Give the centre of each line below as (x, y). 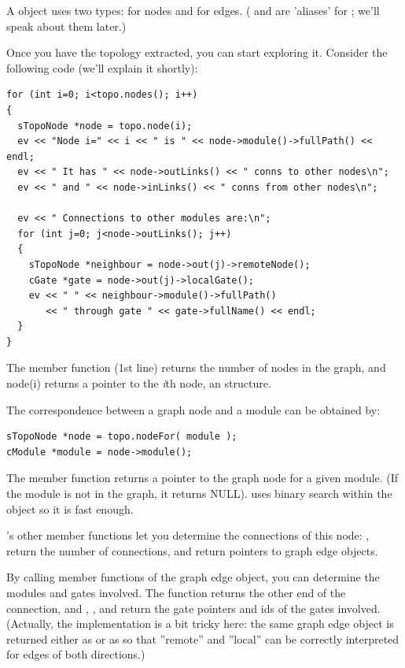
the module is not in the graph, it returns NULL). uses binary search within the (199, 494)
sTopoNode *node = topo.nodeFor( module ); (122, 437)
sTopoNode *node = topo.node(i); (105, 126)
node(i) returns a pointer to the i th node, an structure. (139, 383)
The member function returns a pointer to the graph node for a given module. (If (202, 478)
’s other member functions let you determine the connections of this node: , (188, 535)
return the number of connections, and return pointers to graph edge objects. (192, 550)
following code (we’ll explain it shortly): (102, 67)
